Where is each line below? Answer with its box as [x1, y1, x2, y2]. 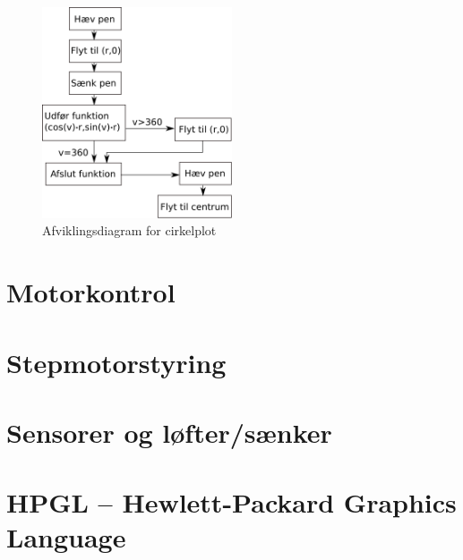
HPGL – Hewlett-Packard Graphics [6, 484, 457, 521]
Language [6, 519, 126, 556]
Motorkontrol [6, 274, 176, 310]
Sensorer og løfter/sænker [6, 413, 332, 450]
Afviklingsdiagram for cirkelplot [42, 221, 217, 240]
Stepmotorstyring [6, 344, 227, 380]
